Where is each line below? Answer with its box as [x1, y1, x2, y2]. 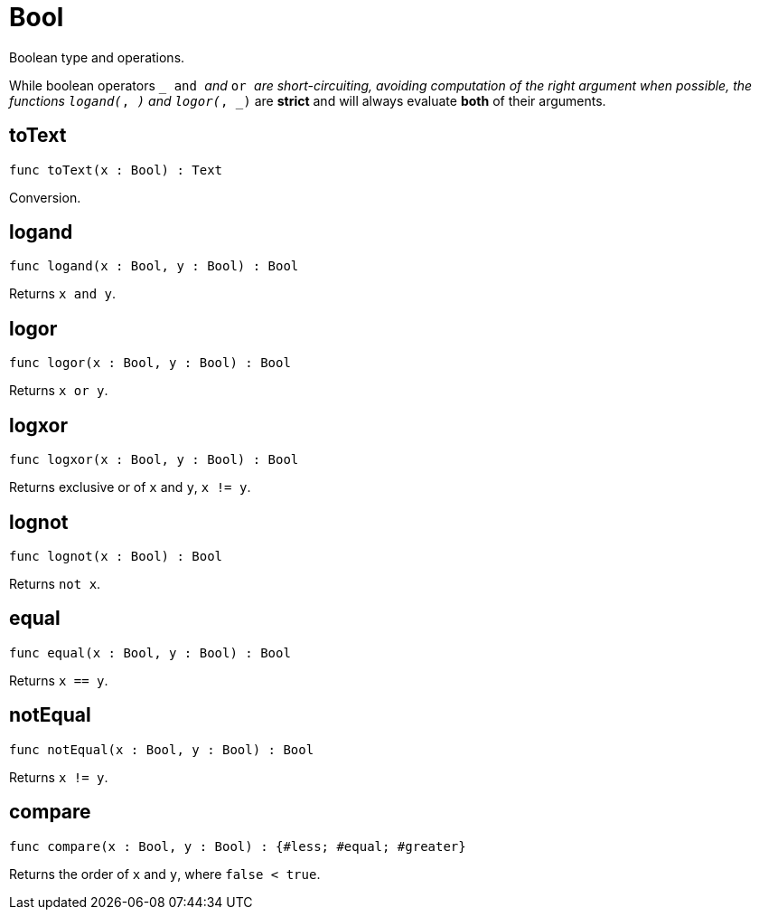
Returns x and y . [9, 286, 116, 302]
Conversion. [9, 189, 81, 205]
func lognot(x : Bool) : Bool [9, 548, 223, 563]
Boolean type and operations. [9, 49, 185, 65]
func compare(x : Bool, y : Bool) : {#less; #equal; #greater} [9, 838, 466, 854]
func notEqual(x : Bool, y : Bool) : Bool [9, 742, 314, 757]
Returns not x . [9, 575, 101, 591]
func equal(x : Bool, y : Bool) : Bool [9, 645, 291, 660]
